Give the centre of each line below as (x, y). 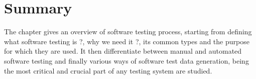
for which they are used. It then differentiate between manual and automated (123, 51)
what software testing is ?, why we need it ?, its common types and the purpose (127, 41)
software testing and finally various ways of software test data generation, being (126, 60)
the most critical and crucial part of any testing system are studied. (108, 70)
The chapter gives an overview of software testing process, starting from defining (128, 32)
